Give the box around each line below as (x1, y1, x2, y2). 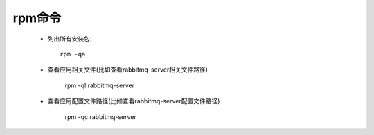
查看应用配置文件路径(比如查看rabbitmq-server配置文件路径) (47, 97, 220, 105)
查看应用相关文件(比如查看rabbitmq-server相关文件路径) (47, 65, 208, 74)
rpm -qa (60, 50, 86, 58)
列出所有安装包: (47, 34, 93, 43)
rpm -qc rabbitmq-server (64, 112, 136, 121)
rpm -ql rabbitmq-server (64, 81, 135, 90)
